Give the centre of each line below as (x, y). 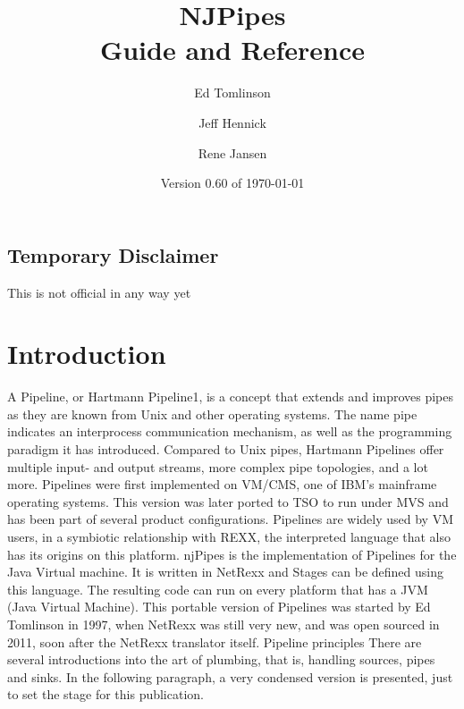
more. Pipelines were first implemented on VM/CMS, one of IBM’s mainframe (222, 484)
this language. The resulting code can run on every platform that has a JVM (218, 589)
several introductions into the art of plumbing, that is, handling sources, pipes (221, 659)
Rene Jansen (232, 152)
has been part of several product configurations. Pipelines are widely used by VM (230, 519)
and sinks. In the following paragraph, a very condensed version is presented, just (230, 676)
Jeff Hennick (232, 122)
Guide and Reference (232, 50)
